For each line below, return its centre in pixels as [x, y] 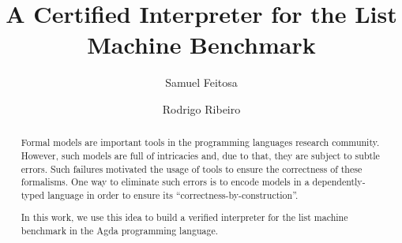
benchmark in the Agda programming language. [119, 231]
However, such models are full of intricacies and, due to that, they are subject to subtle [200, 155]
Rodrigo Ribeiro [201, 108]
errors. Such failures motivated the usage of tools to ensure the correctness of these [192, 168]
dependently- [339, 182]
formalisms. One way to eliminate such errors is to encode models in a [165, 182]
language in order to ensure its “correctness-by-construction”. [173, 194]
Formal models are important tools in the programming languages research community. [200, 142]
